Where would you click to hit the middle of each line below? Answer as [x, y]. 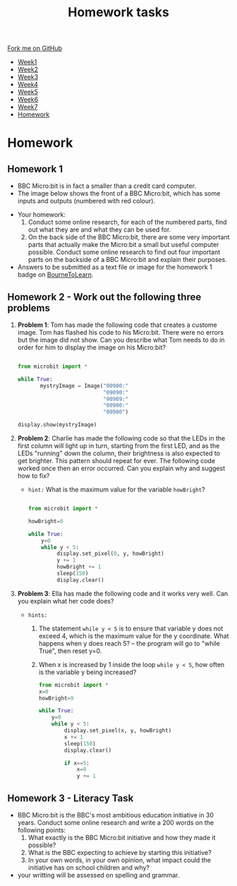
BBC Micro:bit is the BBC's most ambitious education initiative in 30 [115, 815]
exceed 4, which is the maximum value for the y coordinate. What [134, 635]
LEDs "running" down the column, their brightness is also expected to [119, 453]
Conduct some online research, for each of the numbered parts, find [127, 222]
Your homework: [41, 215]
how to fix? [34, 476]
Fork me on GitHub [35, 48]
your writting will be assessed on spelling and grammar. [98, 875]
